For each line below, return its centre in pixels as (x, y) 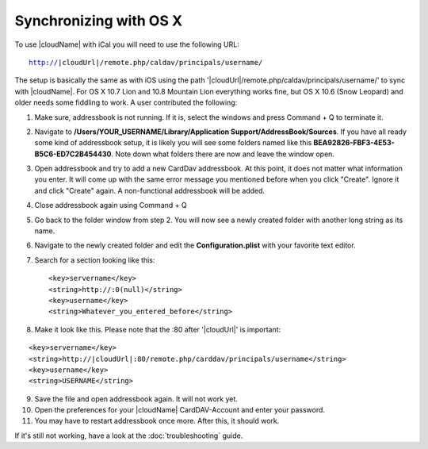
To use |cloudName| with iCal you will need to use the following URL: (127, 44)
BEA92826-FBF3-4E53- (354, 143)
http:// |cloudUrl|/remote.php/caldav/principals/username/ (146, 62)
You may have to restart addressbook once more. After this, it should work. (157, 421)
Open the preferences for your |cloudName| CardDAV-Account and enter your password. (180, 410)
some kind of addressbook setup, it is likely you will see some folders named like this (173, 143)
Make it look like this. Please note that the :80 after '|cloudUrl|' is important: (158, 329)
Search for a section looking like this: (95, 260)
